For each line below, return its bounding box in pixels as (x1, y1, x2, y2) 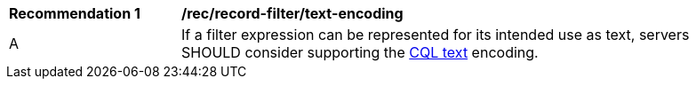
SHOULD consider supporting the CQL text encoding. (181, 43, 539, 61)
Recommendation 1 (9, 4, 140, 22)
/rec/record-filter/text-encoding (181, 4, 404, 22)
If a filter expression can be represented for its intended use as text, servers (181, 26, 690, 43)
